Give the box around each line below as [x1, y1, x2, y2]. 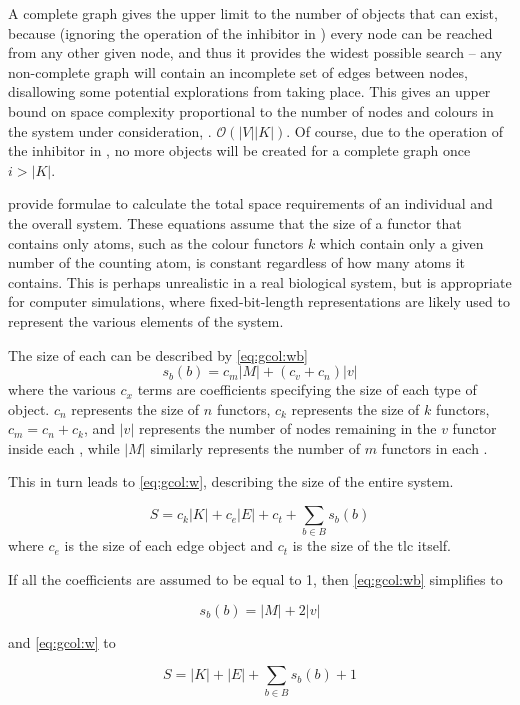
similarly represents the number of [150, 437, 360, 458]
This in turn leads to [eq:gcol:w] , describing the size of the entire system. [8, 471, 454, 492]
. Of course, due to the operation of [286, 120, 504, 141]
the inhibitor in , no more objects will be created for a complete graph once [8, 140, 471, 161]
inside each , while [8, 437, 120, 458]
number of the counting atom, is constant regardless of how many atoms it [8, 252, 466, 273]
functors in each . [381, 437, 488, 458]
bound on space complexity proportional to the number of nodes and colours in [8, 100, 494, 121]
